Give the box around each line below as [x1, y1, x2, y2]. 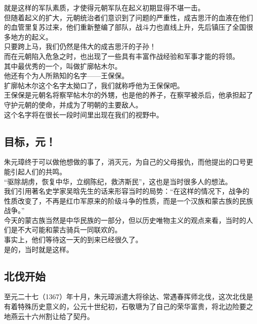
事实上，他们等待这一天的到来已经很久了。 [4, 234, 142, 245]
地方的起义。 [10, 31, 52, 42]
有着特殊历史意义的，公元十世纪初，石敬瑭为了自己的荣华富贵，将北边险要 [4, 301, 246, 312]
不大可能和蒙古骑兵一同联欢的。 [17, 224, 122, 235]
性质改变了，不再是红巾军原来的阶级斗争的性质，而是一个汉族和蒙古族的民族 [4, 195, 253, 206]
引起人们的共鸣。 [10, 166, 66, 176]
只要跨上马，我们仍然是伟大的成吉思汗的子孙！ [4, 41, 156, 52]
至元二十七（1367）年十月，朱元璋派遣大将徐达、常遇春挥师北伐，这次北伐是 [4, 291, 253, 302]
